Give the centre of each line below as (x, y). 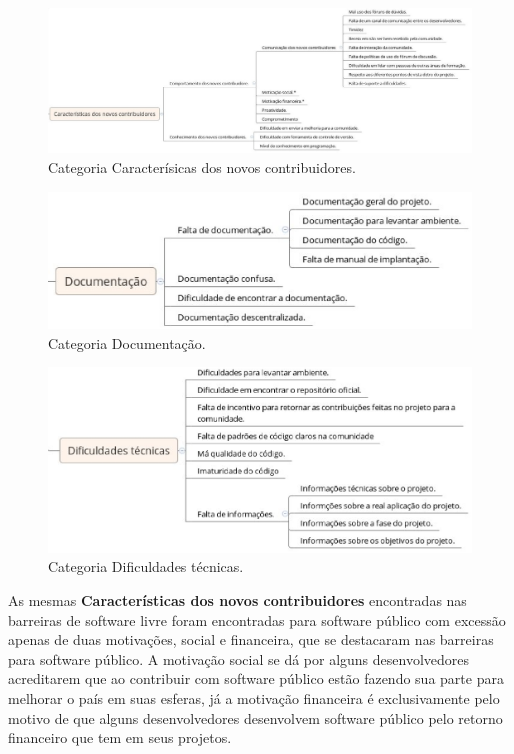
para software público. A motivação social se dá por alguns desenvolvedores (239, 658)
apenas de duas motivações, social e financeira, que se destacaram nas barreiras (251, 639)
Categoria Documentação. (127, 342)
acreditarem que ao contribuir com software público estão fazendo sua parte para (256, 678)
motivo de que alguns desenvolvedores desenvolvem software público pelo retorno (255, 717)
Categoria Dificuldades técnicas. (146, 566)
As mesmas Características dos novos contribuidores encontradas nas (237, 600)
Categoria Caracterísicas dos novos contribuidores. (202, 166)
